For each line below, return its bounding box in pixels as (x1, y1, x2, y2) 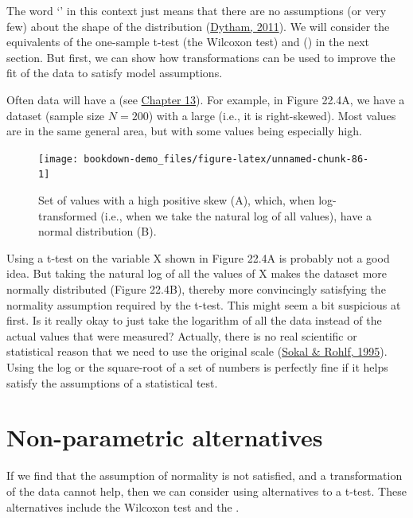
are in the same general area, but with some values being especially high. (6, 123, 362, 139)
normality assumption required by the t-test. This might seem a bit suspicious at (6, 296, 401, 313)
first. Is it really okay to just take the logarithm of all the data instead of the (6, 312, 382, 329)
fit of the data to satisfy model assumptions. (6, 64, 223, 81)
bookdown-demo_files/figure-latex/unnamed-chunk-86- (84, 153, 369, 165)
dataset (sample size (6, 107, 105, 123)
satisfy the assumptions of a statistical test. (6, 374, 218, 391)
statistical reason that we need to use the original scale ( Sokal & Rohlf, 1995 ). (6, 343, 388, 360)
